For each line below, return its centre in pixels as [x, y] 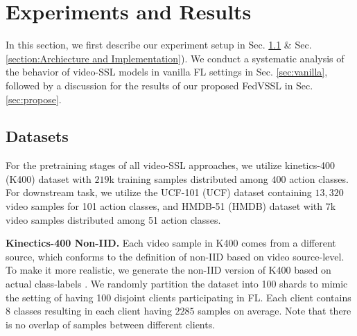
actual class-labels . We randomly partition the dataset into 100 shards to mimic [177, 284]
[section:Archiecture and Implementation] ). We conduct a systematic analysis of [175, 58]
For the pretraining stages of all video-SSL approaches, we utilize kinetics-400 [170, 165]
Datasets [37, 136]
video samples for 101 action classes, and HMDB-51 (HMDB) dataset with [164, 206]
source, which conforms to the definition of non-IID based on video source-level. [175, 256]
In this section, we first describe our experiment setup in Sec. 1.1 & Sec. [159, 45]
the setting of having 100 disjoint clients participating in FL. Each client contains [178, 297]
